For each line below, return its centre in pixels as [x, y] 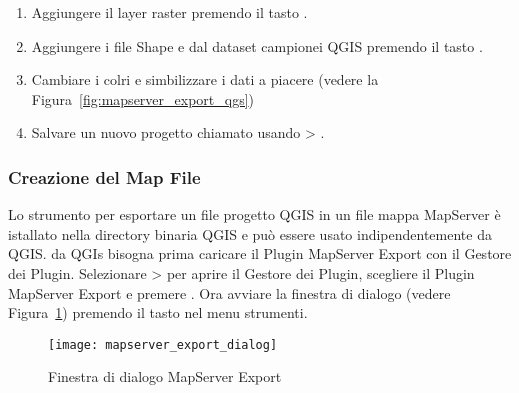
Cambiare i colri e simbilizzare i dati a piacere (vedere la [205, 79]
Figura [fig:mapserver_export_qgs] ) [143, 98]
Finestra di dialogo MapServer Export [165, 376]
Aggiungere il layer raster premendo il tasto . [169, 12]
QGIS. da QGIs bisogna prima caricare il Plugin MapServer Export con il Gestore [260, 253]
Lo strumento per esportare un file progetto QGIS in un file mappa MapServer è [254, 214]
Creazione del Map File [104, 176]
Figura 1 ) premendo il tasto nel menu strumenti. [158, 312]
